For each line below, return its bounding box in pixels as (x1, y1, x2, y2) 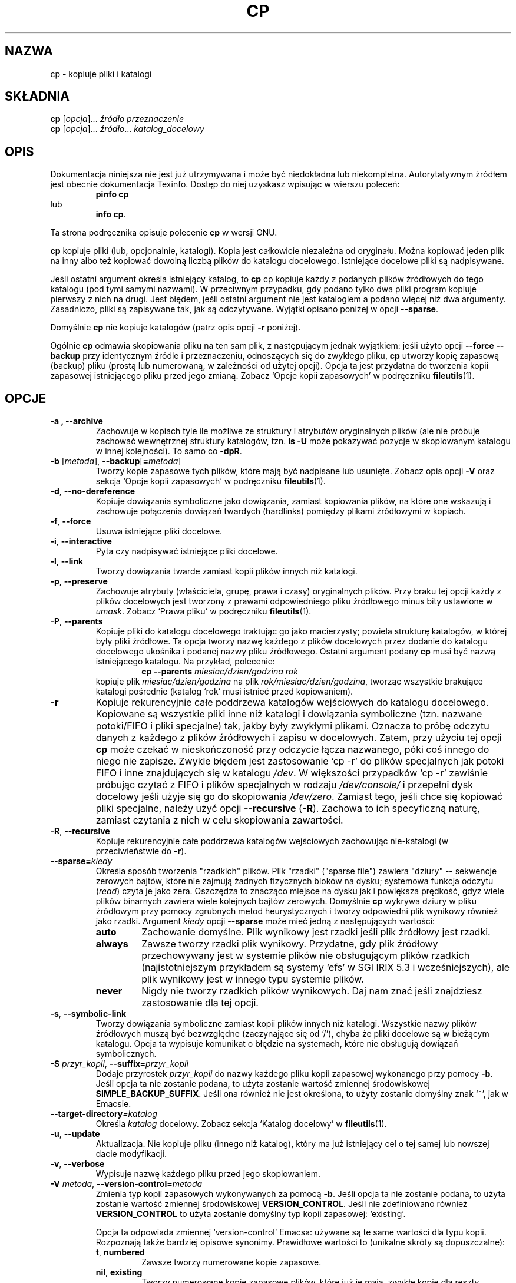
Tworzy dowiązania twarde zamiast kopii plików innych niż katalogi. (95, 566, 358, 577)
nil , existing (95, 1267, 143, 1278)
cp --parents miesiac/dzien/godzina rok (141, 666, 298, 677)
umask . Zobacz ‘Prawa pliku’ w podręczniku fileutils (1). (95, 606, 312, 617)
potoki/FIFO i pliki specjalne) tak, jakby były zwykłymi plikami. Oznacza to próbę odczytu (95, 720, 489, 732)
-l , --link (50, 556, 84, 567)
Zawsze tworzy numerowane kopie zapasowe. (141, 1257, 322, 1268)
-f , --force (50, 516, 91, 527)
